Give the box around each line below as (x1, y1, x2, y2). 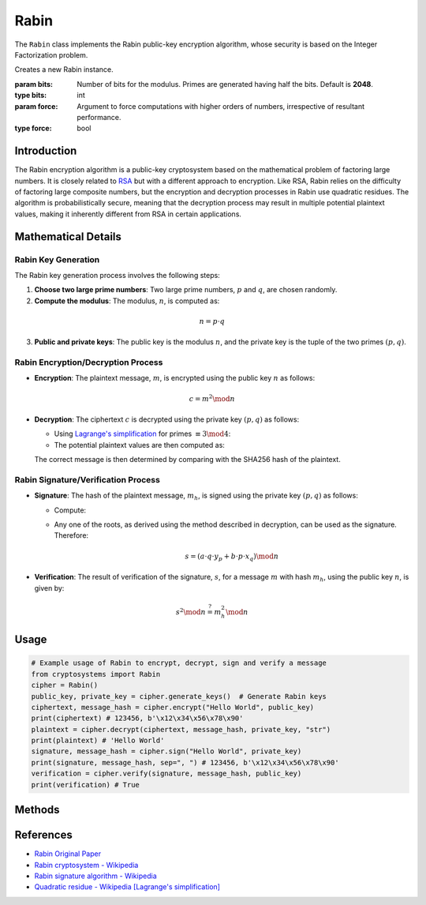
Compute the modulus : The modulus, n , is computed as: (34, 296, 220, 306)
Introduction (14, 145, 77, 158)
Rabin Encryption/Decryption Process (14, 357, 163, 368)
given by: (34, 583, 65, 592)
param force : (14, 101, 58, 111)
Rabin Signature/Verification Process (14, 474, 161, 485)
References (14, 828, 73, 842)
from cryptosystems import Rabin (31, 670, 161, 678)
